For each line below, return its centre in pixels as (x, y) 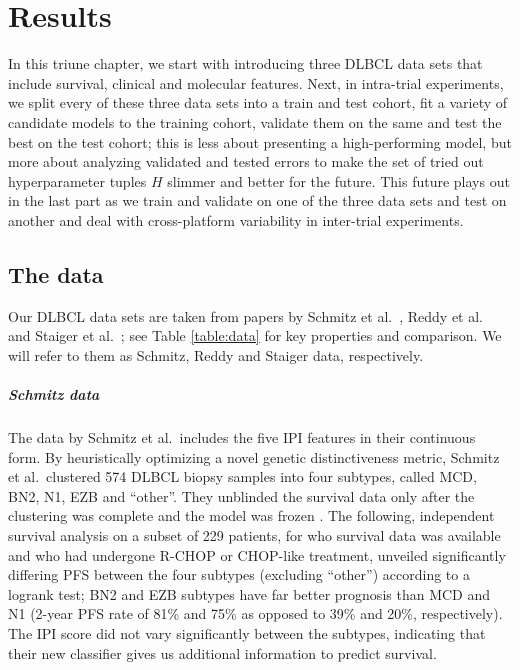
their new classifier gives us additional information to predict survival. (222, 652)
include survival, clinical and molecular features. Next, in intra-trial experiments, (256, 82)
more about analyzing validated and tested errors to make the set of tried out (246, 161)
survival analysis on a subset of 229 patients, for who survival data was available (254, 534)
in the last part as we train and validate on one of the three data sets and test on (257, 200)
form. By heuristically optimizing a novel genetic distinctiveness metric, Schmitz (254, 456)
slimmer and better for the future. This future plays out (338, 180)
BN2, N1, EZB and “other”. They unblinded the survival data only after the (241, 495)
